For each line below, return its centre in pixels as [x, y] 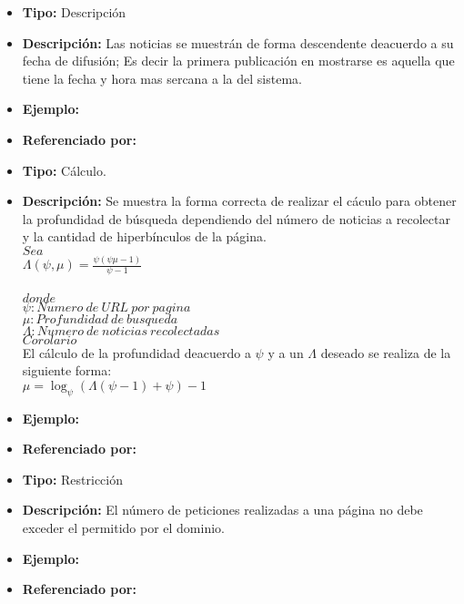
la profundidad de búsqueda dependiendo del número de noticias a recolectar [236, 218]
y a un [286, 352]
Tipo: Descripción [74, 12]
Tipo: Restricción [73, 479]
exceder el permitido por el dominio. [123, 528]
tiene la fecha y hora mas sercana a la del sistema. [162, 78]
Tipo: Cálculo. [64, 170]
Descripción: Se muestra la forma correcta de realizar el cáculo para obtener [239, 201]
